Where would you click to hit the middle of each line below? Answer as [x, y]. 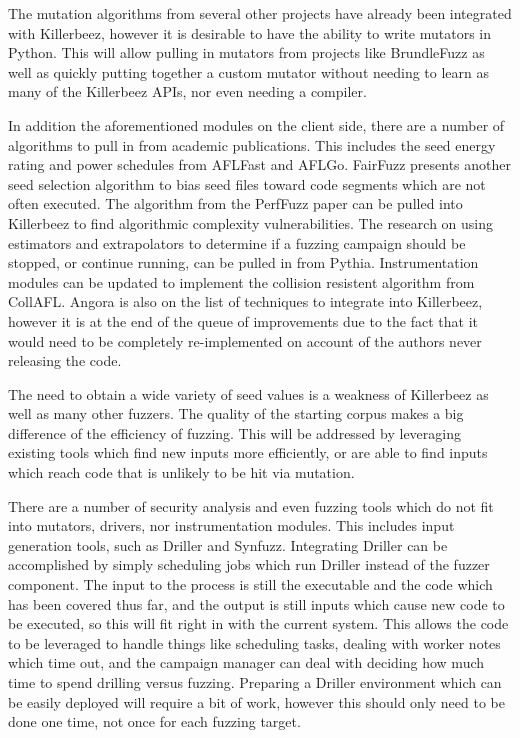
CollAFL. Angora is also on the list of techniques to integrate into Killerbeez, [245, 301]
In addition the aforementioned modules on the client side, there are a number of [256, 124]
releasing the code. [65, 360]
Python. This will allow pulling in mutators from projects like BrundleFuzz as [246, 52]
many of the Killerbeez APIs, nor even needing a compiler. [187, 91]
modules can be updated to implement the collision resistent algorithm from [241, 281]
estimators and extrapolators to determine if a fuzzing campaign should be [237, 242]
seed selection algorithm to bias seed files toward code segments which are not [247, 183]
